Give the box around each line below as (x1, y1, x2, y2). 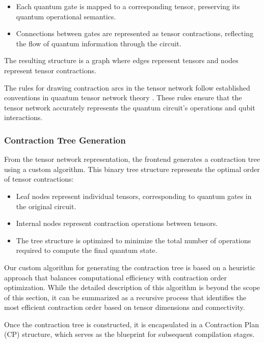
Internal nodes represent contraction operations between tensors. (16, 218, 218, 228)
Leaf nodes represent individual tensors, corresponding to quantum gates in (16, 190, 252, 201)
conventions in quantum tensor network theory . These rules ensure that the (4, 92, 242, 103)
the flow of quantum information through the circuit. (16, 38, 181, 48)
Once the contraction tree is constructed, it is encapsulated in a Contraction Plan (4, 319, 259, 329)
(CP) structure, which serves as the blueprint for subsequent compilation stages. (4, 329, 255, 339)
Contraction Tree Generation (4, 133, 126, 146)
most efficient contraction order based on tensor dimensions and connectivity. (4, 302, 245, 312)
